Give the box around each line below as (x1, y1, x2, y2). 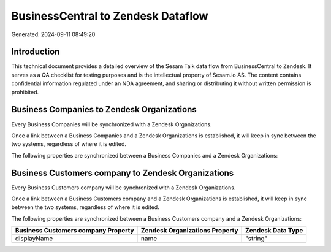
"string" (245, 234, 268, 243)
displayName (15, 234, 53, 243)
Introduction (11, 47, 60, 57)
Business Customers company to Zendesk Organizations (11, 167, 234, 178)
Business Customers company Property (15, 226, 134, 235)
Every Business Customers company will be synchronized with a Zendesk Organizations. (11, 184, 236, 191)
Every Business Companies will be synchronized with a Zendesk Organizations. (11, 120, 212, 128)
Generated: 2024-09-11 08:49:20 (11, 31, 96, 38)
